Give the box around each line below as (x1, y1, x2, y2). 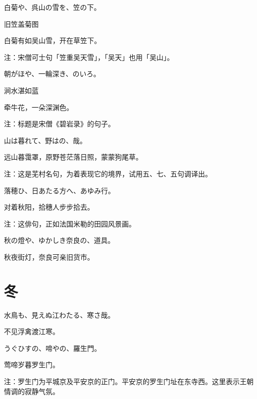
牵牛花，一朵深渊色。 (4, 102, 73, 112)
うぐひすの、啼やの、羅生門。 (4, 342, 101, 353)
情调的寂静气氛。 (4, 386, 59, 396)
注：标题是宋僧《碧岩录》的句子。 (4, 118, 115, 129)
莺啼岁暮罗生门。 (4, 359, 59, 370)
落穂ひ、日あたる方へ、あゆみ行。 (4, 185, 115, 195)
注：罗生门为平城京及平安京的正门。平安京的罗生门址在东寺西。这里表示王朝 (4, 376, 254, 386)
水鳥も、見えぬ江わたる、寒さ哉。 (4, 309, 115, 320)
